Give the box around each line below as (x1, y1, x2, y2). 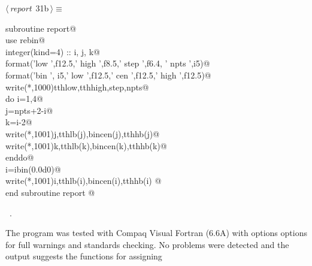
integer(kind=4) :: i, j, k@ (5, 45, 100, 58)
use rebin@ (5, 34, 46, 46)
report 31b (10, 2, 49, 14)
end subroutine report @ (5, 186, 95, 198)
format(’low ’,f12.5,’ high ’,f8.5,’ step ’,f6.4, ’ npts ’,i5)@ (5, 57, 210, 69)
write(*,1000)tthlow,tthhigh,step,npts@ (5, 80, 149, 93)
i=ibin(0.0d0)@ (5, 162, 61, 175)
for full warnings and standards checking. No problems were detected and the (5, 238, 289, 250)
